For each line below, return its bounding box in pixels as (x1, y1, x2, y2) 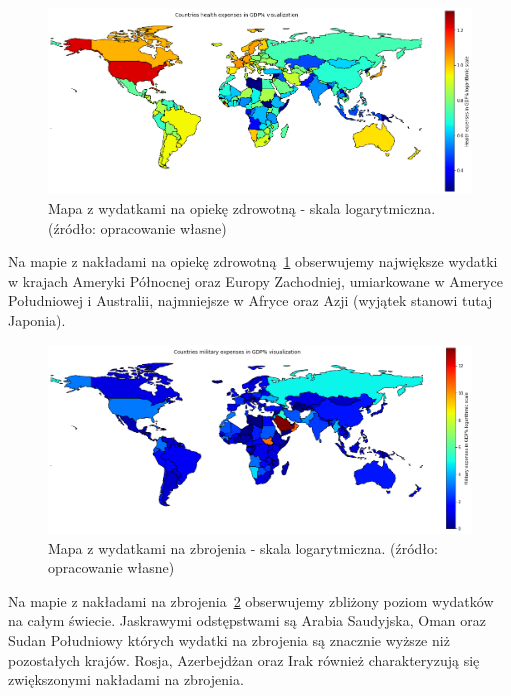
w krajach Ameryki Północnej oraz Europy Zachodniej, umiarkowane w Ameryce (8, 270, 503, 291)
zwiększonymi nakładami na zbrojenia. (8, 669, 244, 690)
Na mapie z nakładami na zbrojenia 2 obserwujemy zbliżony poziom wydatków (8, 590, 494, 611)
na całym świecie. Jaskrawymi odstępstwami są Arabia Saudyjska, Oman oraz (8, 610, 486, 631)
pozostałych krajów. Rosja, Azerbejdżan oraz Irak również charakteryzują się (8, 649, 480, 670)
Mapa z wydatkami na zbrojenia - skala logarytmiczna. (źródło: (48, 537, 438, 558)
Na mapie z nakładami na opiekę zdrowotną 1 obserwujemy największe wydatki (8, 251, 498, 272)
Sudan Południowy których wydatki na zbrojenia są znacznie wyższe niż (8, 630, 450, 651)
